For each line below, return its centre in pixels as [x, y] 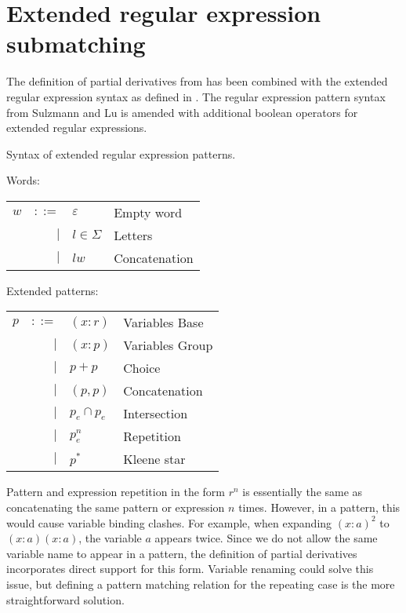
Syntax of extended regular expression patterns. [121, 153]
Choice [142, 368]
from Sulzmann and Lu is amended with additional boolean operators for [182, 112]
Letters [133, 235]
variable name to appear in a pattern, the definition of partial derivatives [182, 553]
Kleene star [154, 459]
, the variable [110, 538]
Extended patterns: [53, 290]
